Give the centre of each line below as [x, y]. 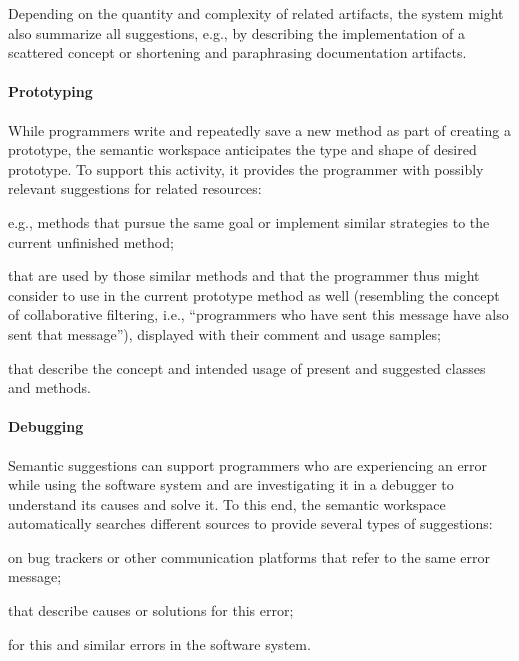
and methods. [49, 387]
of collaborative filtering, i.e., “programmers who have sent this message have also [258, 314]
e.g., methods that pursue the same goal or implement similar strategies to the [249, 221]
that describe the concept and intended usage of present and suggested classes [247, 367]
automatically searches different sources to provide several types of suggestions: [250, 523]
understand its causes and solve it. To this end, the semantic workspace [227, 503]
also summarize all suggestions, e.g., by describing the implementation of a [237, 32]
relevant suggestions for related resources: [135, 188]
